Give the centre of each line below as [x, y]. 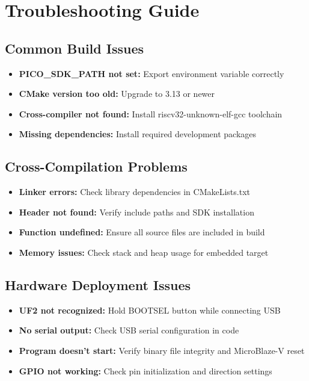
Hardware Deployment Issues [98, 284]
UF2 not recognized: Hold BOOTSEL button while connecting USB [150, 310]
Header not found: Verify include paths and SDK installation [136, 212]
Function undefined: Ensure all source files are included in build [142, 232]
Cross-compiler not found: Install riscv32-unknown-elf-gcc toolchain [151, 113]
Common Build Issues [74, 48]
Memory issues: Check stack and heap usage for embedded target [144, 252]
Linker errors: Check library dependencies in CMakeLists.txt [134, 192]
